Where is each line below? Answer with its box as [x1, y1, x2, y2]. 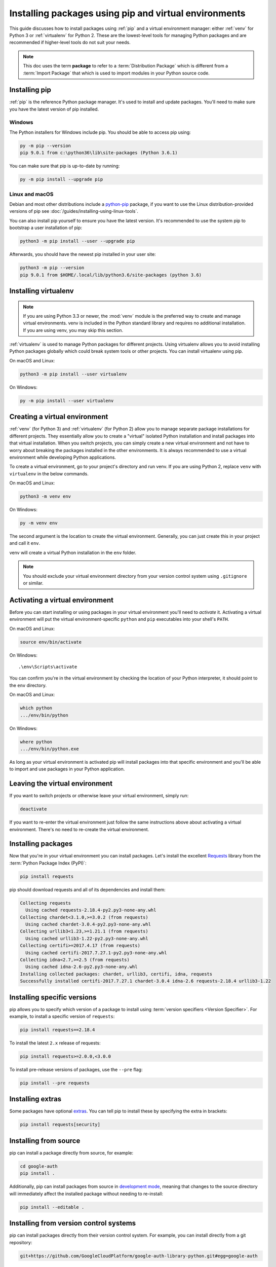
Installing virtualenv [9, 286, 74, 295]
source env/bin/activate [20, 639, 82, 645]
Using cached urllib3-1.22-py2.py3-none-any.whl [25, 936, 149, 941]
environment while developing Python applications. [9, 454, 116, 460]
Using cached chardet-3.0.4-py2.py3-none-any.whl [25, 921, 151, 927]
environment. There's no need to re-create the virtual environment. [9, 826, 149, 832]
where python [20, 739, 53, 744]
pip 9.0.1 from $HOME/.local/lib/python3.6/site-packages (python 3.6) [20, 272, 202, 278]
